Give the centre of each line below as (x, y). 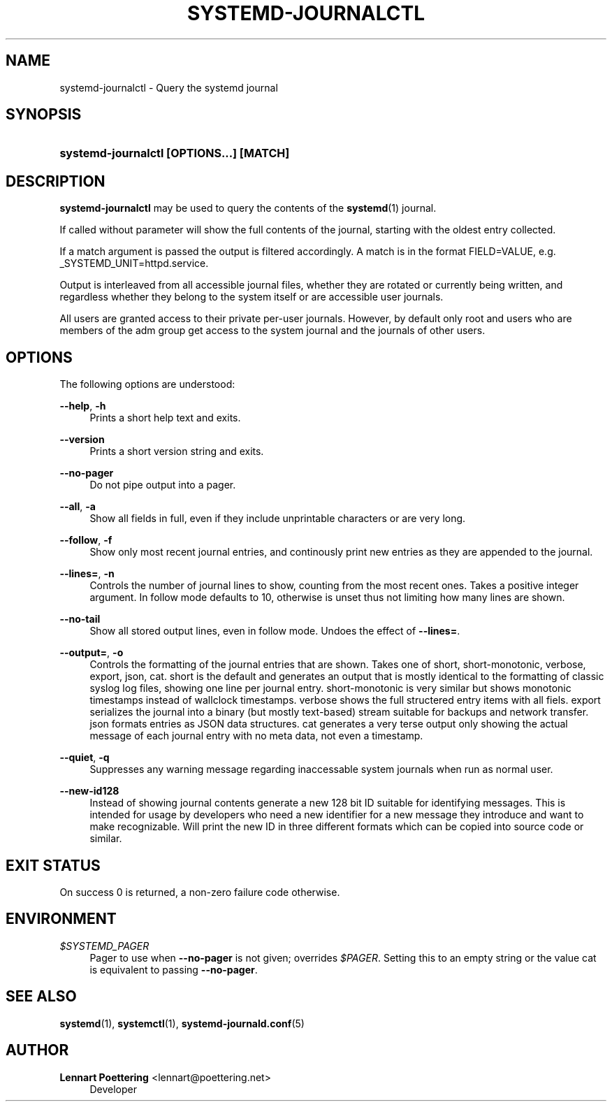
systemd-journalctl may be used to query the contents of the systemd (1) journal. (248, 208)
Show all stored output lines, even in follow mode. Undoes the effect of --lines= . (275, 631)
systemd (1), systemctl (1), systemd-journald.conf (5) (182, 1023)
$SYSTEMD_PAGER (104, 946)
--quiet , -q (85, 758)
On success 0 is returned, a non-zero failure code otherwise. (200, 892)
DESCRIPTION (56, 181)
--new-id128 (89, 791)
